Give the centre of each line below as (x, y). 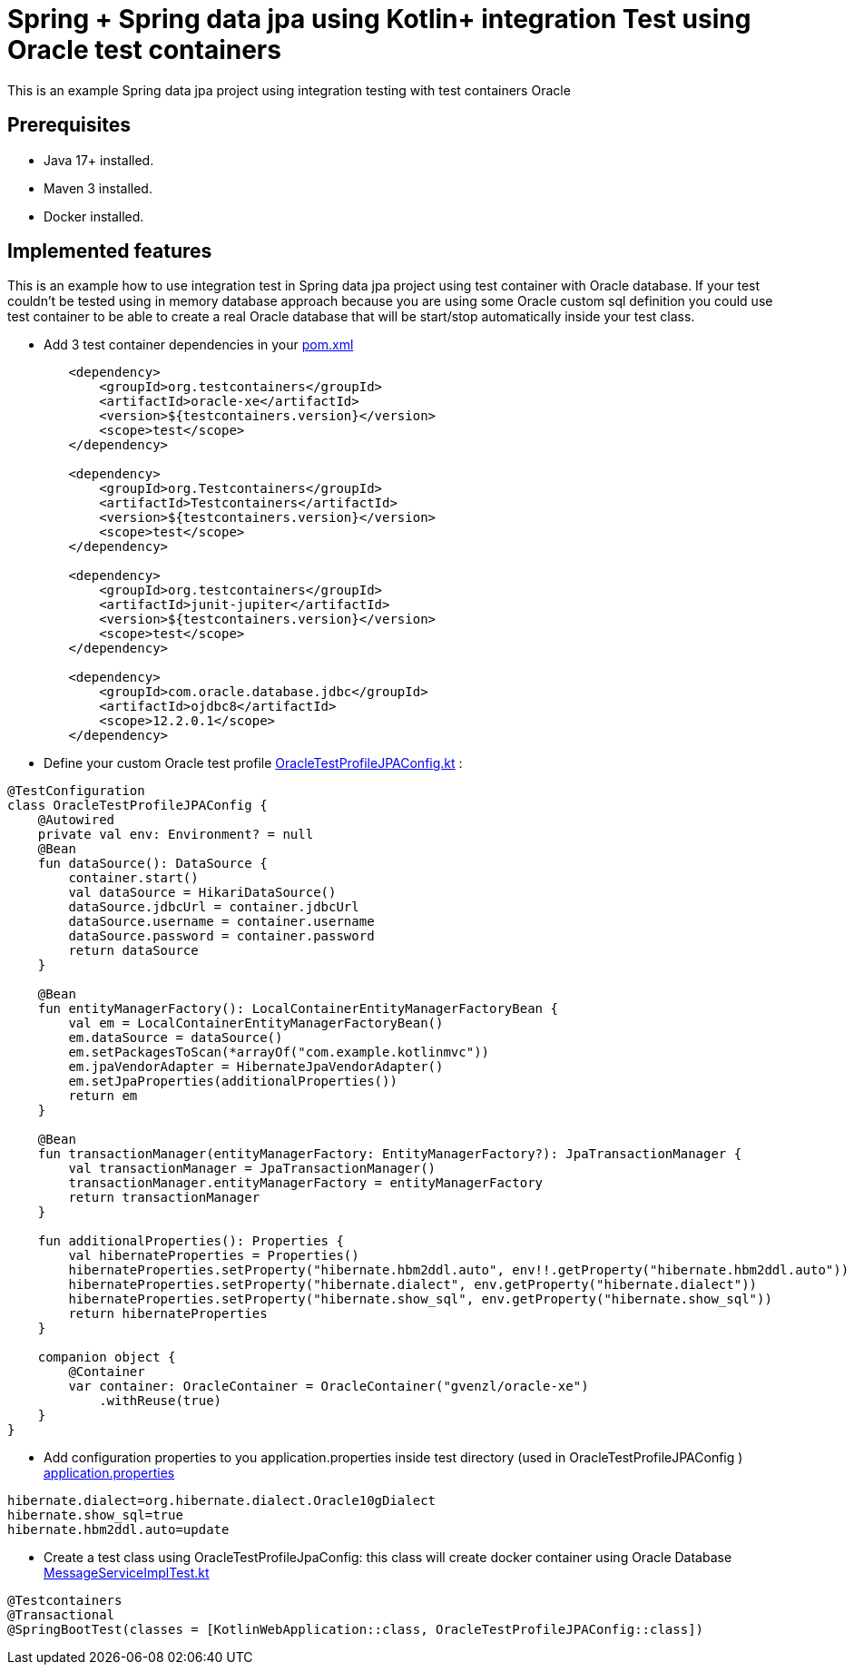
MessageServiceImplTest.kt (127, 1573)
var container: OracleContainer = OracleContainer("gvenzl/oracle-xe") (329, 1387)
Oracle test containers (144, 50)
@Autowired (76, 820)
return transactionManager (164, 1198)
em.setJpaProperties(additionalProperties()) (233, 1082)
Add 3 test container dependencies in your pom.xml (199, 345)
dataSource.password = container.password (221, 936)
